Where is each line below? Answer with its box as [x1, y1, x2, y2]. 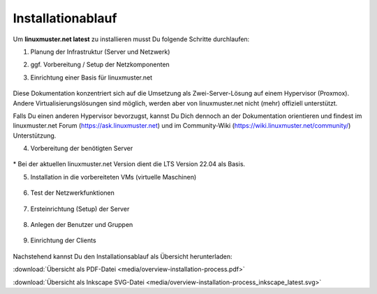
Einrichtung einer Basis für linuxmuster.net [30, 73, 153, 82]
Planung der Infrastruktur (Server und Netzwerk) [30, 47, 170, 56]
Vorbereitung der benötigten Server [30, 144, 133, 153]
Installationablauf [13, 10, 117, 26]
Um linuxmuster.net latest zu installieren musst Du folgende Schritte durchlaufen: [13, 35, 250, 43]
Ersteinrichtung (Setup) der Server [30, 205, 130, 213]
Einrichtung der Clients [30, 236, 97, 244]
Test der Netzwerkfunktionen [30, 189, 115, 197]
